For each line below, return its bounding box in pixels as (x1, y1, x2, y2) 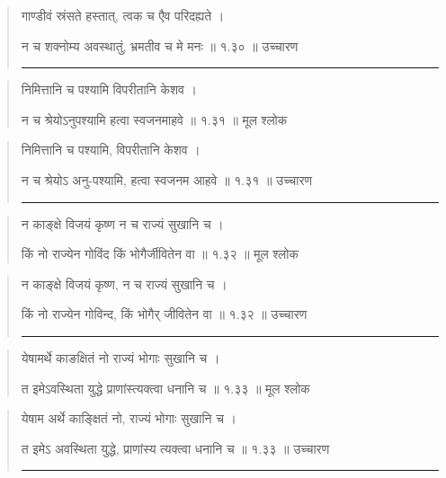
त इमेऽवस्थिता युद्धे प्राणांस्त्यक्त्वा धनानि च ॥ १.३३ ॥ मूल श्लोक (21, 378, 310, 397)
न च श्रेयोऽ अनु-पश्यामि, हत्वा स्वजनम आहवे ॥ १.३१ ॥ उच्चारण (21, 170, 313, 189)
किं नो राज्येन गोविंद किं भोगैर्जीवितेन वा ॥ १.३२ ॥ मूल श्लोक (21, 244, 299, 263)
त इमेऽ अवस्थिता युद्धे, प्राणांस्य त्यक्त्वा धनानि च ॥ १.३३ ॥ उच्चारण (21, 438, 330, 457)
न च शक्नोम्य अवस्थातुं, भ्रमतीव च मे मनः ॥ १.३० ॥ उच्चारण (21, 36, 299, 55)
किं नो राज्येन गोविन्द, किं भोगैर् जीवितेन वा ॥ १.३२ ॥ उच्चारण (21, 305, 308, 323)
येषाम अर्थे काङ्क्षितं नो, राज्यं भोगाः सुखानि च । (21, 409, 236, 428)
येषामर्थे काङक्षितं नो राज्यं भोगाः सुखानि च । (21, 348, 220, 367)
